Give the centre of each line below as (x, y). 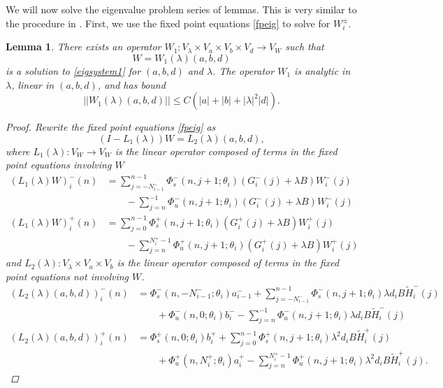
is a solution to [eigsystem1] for (73, 70)
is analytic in (322, 70)
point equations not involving (67, 276)
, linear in (33, 84)
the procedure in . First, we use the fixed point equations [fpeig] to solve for (168, 23)
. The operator (244, 70)
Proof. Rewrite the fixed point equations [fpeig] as (111, 127)
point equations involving (59, 165)
